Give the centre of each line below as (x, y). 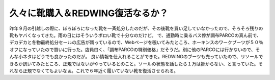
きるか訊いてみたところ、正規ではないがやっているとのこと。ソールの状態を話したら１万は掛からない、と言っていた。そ (136, 64)
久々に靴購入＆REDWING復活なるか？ (89, 13)
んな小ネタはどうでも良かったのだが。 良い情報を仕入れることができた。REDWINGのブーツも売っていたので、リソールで (136, 57)
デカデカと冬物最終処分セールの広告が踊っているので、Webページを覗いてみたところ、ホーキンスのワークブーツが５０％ (136, 43)
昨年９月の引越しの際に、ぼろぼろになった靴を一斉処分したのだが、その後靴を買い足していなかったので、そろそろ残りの (136, 28)
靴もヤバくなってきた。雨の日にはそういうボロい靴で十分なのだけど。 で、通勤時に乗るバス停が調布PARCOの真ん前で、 (135, 35)
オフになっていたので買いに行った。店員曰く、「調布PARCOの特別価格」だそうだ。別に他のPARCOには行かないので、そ (135, 49)
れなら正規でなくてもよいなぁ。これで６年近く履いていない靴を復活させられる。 (94, 70)
